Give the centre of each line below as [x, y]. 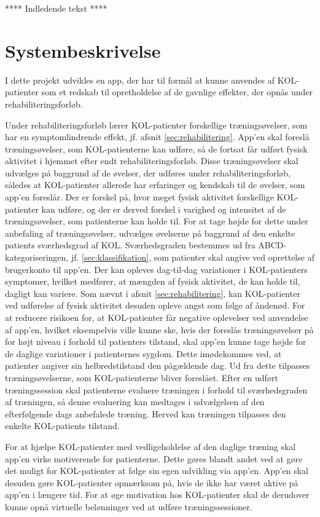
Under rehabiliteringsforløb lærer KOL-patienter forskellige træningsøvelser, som [156, 124]
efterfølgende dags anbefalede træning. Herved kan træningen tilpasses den [146, 413]
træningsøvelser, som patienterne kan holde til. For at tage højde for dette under [157, 221]
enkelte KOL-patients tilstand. [62, 426]
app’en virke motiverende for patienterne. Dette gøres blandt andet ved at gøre [154, 458]
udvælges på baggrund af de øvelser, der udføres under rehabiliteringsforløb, [148, 172]
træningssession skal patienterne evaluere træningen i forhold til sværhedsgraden [156, 389]
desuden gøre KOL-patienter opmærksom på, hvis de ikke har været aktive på [152, 482]
